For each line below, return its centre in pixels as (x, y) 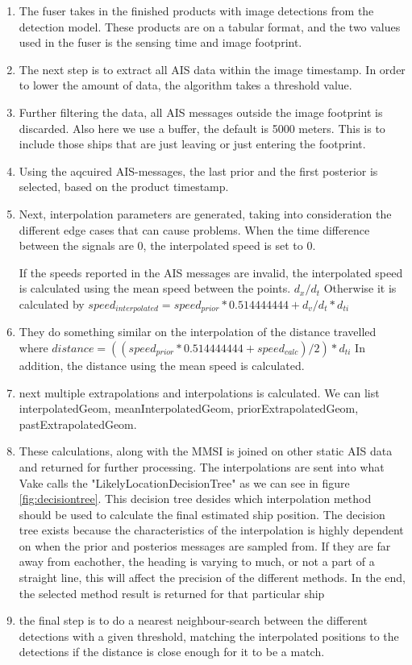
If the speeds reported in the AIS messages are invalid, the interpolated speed (211, 272)
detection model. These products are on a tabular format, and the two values (210, 26)
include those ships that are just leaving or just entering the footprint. (192, 144)
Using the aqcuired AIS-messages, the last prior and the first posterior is (198, 170)
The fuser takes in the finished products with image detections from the (196, 10)
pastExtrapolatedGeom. (78, 424)
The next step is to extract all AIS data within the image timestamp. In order (212, 69)
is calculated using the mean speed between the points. (155, 288)
